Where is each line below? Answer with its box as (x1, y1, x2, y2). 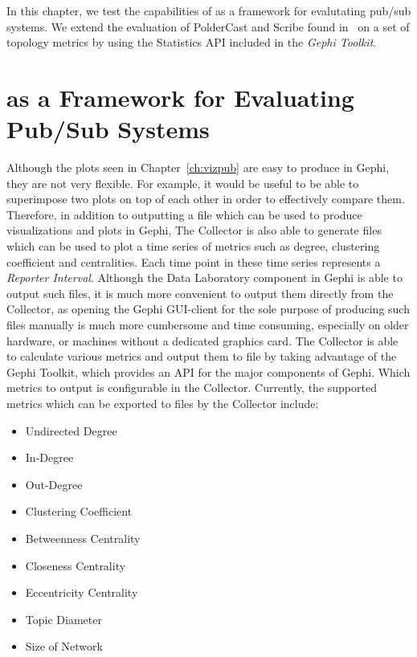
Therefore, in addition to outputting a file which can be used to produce (6, 206, 362, 222)
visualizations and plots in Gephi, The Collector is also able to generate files (6, 222, 382, 239)
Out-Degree (25, 475, 83, 492)
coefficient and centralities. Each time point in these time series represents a (6, 253, 381, 270)
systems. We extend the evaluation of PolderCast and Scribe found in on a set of (6, 18, 410, 35)
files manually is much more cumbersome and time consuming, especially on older (6, 316, 409, 333)
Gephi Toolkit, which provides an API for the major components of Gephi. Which (6, 363, 411, 380)
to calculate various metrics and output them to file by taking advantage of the (6, 348, 397, 365)
